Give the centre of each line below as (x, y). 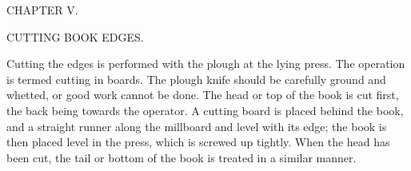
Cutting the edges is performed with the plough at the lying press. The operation (206, 64)
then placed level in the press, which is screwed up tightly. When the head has (198, 142)
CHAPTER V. (42, 10)
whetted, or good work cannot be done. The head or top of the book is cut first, (203, 95)
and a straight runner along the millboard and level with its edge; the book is (197, 126)
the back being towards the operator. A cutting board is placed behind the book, (205, 110)
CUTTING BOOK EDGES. (75, 36)
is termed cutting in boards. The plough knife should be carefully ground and (196, 79)
